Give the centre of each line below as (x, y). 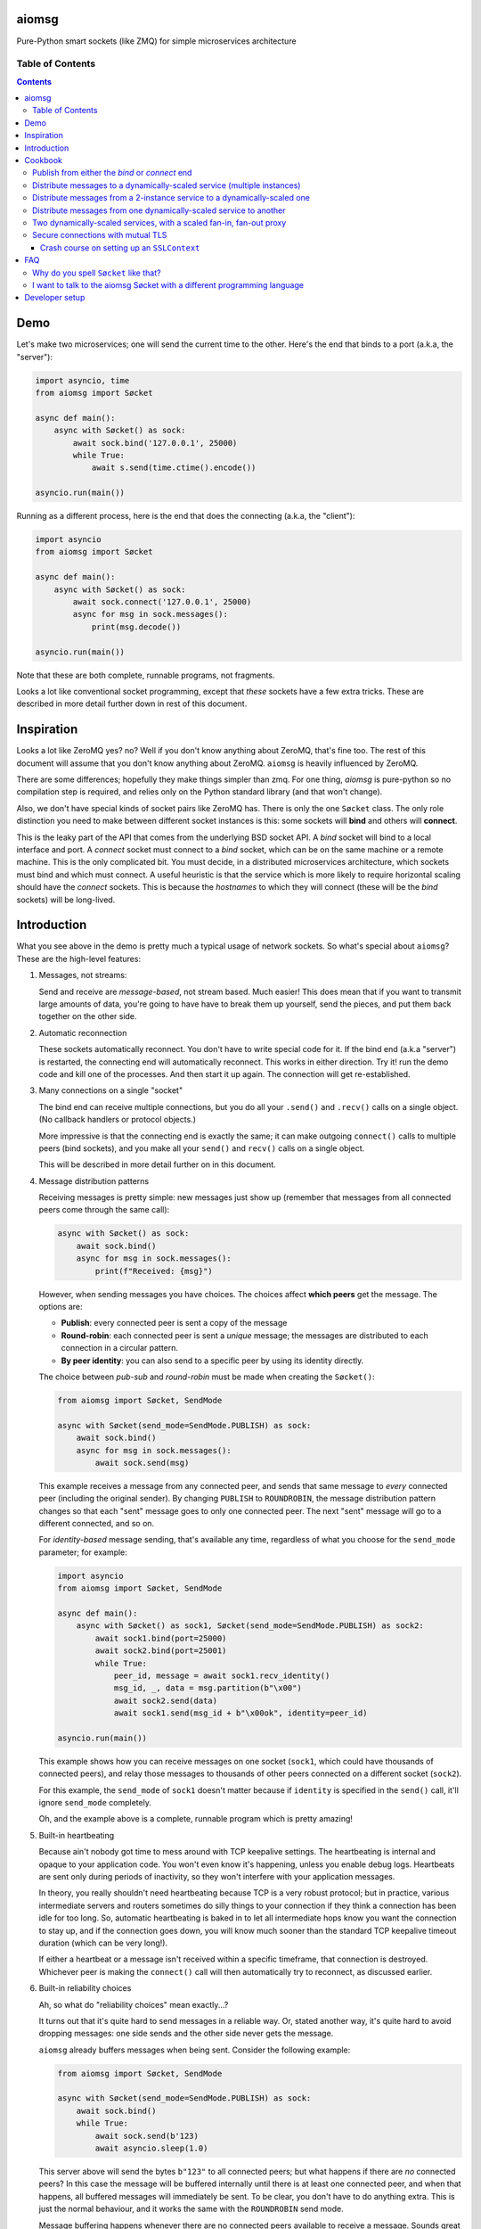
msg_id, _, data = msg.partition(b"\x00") (208, 1688)
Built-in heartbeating (77, 1835)
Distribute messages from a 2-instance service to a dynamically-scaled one (171, 198)
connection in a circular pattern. (119, 1348)
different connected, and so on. (97, 1524)
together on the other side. (88, 1016)
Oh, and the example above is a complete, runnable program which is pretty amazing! (196, 1819)
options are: (61, 1307)
